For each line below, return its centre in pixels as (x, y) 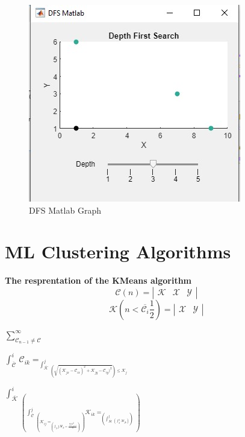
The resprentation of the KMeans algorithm (98, 280)
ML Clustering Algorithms (118, 251)
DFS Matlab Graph (65, 210)
